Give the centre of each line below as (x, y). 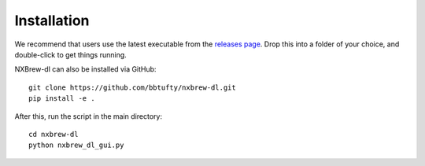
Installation (52, 20)
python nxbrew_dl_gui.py (76, 145)
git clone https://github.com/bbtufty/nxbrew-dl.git (132, 87)
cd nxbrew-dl (54, 134)
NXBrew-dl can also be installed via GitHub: (85, 69)
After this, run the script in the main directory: (89, 116)
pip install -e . (62, 99)
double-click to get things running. (71, 54)
